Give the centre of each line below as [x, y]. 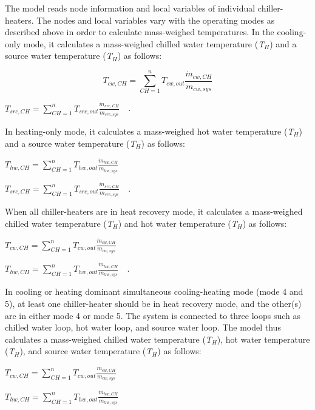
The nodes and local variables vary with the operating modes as [156, 20]
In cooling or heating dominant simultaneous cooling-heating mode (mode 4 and [154, 291]
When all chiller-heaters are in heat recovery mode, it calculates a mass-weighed [154, 211]
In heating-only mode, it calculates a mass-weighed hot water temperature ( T [149, 131]
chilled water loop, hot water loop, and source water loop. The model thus [143, 327]
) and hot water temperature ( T [178, 223]
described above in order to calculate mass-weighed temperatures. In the [140, 32]
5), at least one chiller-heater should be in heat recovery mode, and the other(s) [153, 303]
